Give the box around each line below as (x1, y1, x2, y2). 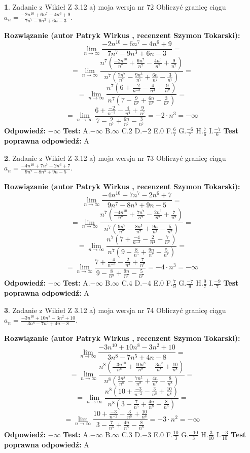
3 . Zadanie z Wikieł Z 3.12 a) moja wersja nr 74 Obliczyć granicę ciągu (4, 304, 226, 315)
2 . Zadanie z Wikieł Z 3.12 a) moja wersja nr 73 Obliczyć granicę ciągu (4, 152, 226, 163)
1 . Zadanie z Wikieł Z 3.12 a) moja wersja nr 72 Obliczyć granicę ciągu (4, 2, 226, 12)
